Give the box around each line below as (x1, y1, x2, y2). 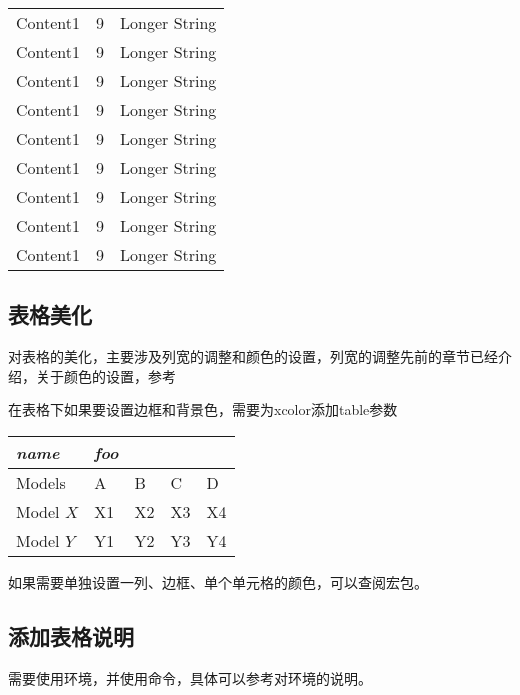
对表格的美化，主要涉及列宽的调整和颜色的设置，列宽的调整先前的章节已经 (8, 346, 498, 367)
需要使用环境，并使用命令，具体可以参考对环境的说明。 (8, 667, 372, 688)
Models (16, 470, 66, 494)
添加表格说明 (8, 620, 134, 651)
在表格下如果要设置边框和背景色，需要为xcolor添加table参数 (8, 399, 398, 420)
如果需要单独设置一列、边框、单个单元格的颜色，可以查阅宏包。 (8, 571, 428, 592)
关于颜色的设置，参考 (35, 365, 176, 386)
